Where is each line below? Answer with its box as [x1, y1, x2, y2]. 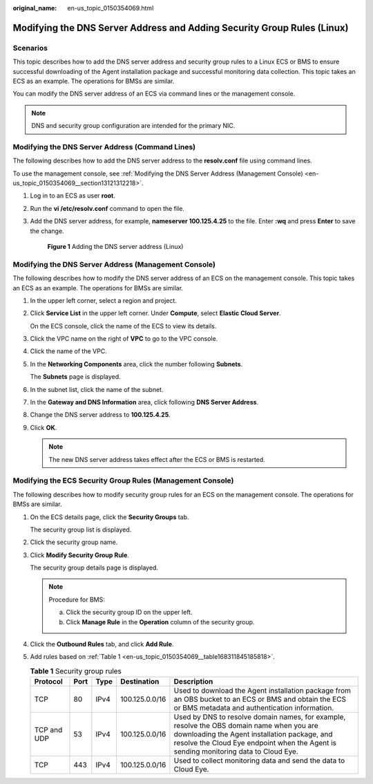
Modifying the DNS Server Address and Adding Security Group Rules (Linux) [12, 21, 349, 34]
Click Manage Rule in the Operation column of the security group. [66, 617, 255, 626]
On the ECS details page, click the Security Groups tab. [30, 512, 189, 521]
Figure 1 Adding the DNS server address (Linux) [47, 242, 184, 250]
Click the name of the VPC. [30, 347, 107, 355]
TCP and [34, 725, 63, 735]
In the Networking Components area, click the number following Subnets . [30, 360, 243, 368]
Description [173, 677, 213, 687]
